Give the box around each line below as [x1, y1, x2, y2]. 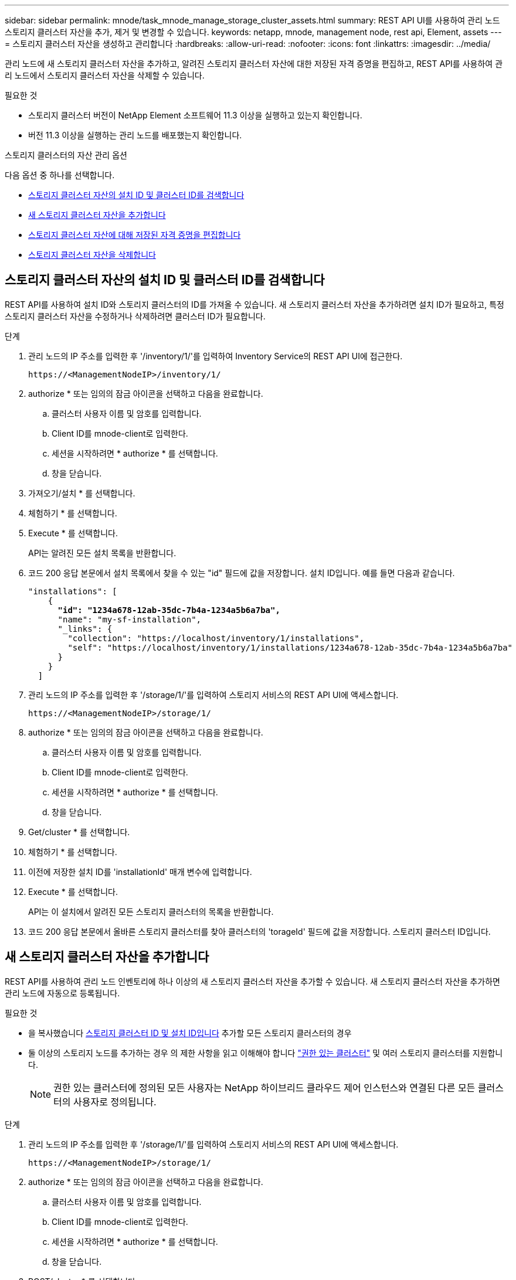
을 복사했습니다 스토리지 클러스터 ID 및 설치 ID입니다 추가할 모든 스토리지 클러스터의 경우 [28, 1027, 352, 1038]
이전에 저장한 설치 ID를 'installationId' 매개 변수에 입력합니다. [28, 866, 252, 877]
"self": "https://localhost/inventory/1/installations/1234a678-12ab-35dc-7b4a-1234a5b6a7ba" [67, 642, 513, 652]
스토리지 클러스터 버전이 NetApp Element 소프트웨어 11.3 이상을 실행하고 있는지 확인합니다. [28, 110, 362, 120]
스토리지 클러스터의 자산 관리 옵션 [5, 150, 127, 160]
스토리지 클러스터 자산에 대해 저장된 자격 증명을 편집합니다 [28, 230, 241, 240]
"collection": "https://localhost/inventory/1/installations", [67, 633, 365, 643]
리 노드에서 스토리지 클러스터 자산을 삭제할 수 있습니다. [5, 70, 205, 80]
